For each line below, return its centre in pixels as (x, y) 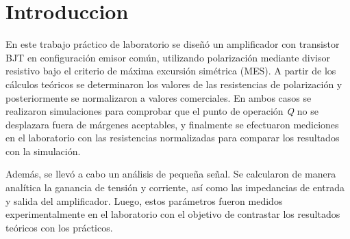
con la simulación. (43, 151)
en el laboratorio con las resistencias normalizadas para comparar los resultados (173, 138)
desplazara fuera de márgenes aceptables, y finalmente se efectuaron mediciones (172, 124)
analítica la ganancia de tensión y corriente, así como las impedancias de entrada (175, 187)
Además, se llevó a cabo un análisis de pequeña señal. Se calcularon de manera (171, 174)
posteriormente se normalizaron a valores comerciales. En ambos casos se (159, 97)
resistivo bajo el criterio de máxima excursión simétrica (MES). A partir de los (171, 71)
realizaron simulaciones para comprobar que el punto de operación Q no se (162, 111)
